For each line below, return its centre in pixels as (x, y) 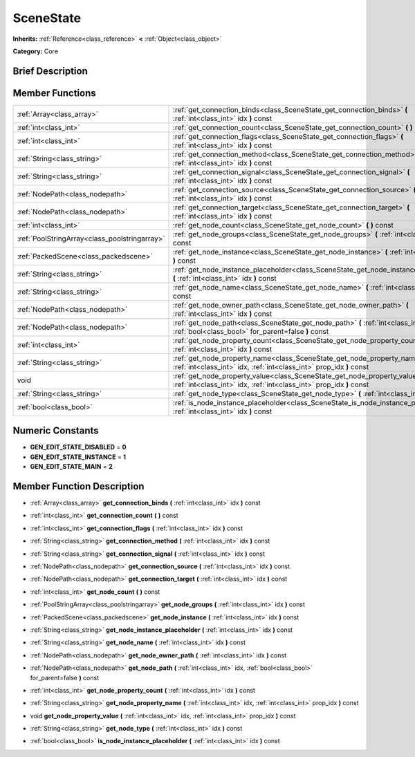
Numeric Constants (56, 431)
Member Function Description (79, 486)
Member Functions (54, 93)
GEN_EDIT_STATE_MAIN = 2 (72, 467)
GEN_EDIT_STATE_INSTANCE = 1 (78, 457)
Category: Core (36, 51)
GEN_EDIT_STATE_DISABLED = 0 (79, 447)
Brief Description (50, 71)
